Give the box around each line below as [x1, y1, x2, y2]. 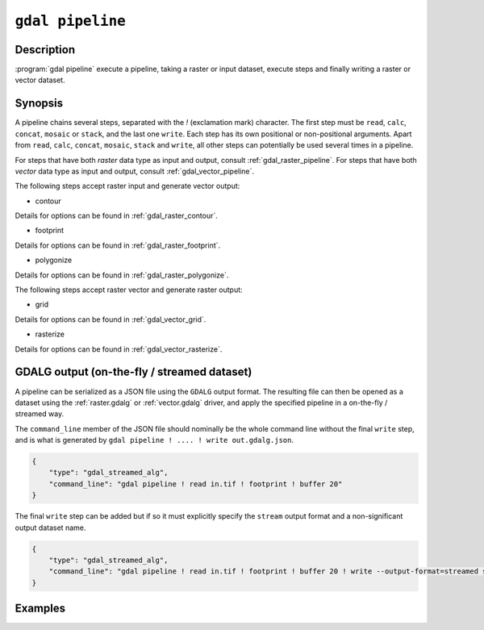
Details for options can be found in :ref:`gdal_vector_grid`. [15, 315, 207, 324]
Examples [15, 602, 66, 615]
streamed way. [15, 409, 65, 419]
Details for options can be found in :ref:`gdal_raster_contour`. [15, 211, 218, 221]
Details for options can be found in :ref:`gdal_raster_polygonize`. [15, 270, 229, 280]
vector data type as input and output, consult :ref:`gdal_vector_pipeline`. [15, 166, 254, 176]
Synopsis [15, 97, 64, 111]
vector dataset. [15, 75, 65, 85]
